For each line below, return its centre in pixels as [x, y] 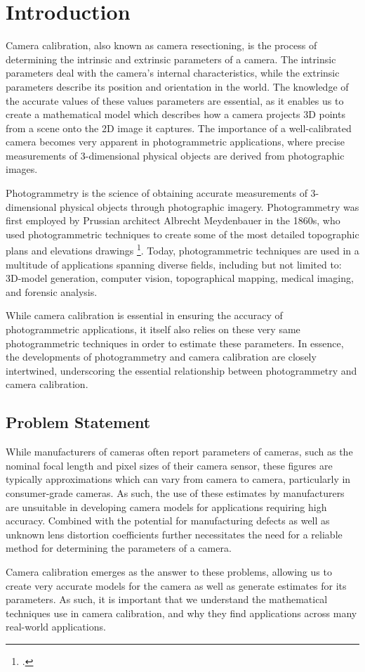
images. [22, 169]
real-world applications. [56, 627]
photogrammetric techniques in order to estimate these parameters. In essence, [175, 343]
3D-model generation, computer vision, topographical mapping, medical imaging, [180, 278]
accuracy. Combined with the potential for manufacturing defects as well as [168, 521]
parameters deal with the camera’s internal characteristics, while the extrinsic [173, 73]
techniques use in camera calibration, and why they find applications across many [181, 613]
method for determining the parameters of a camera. [119, 548]
